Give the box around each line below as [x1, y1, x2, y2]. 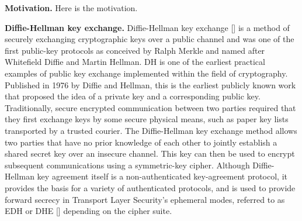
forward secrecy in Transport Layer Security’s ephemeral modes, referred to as [5, 193, 285, 205]
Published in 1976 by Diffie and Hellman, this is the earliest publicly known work [5, 78, 296, 91]
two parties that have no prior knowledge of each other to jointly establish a [5, 136, 277, 148]
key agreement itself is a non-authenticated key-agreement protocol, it [37, 170, 288, 182]
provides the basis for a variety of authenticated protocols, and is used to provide [5, 181, 296, 194]
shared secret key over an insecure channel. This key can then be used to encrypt [5, 147, 295, 160]
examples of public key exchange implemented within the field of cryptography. [5, 67, 288, 79]
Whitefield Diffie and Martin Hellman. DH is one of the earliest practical [5, 56, 265, 68]
